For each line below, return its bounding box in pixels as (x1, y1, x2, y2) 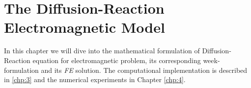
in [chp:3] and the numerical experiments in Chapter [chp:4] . (4, 74, 186, 85)
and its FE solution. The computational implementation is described (41, 65, 248, 75)
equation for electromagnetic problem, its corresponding (32, 55, 201, 65)
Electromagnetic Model (4, 17, 165, 37)
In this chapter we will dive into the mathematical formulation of (4, 45, 200, 56)
